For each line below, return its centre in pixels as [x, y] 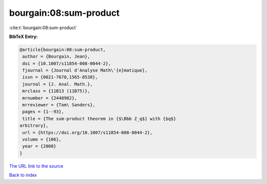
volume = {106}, [42, 139]
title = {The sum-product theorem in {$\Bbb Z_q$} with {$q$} [99, 119]
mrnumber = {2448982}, [50, 98]
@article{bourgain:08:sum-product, [63, 50]
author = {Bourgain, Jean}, [56, 56]
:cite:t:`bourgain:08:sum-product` [43, 28]
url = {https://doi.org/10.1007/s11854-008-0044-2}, [88, 132]
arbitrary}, [34, 126]
